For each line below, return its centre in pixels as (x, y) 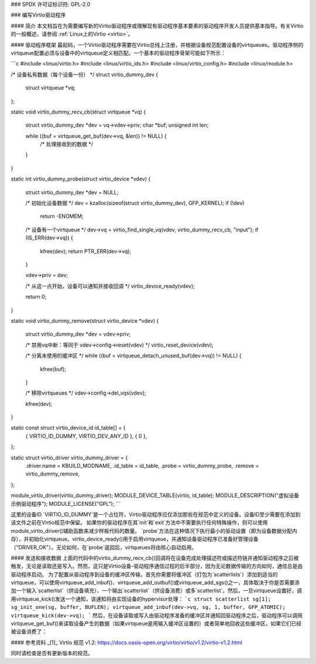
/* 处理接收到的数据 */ (66, 144)
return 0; (36, 297)
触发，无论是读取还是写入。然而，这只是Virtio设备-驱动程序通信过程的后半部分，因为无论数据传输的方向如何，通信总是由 (157, 566)
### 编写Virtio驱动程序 (38, 15)
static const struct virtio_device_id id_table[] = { (68, 428)
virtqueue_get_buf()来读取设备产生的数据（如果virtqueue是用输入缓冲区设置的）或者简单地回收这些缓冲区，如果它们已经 (156, 624)
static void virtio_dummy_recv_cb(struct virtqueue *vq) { (78, 112)
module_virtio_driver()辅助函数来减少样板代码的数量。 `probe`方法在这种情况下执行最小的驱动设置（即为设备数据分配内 (154, 530)
